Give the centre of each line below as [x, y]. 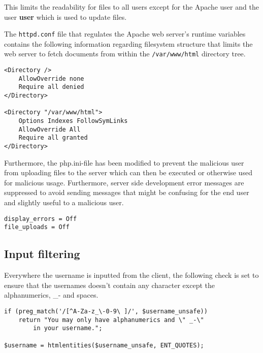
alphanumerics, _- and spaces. [51, 295]
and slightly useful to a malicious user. [64, 202]
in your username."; [68, 328]
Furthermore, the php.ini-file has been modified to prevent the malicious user [124, 162]
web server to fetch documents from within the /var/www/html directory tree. [125, 54]
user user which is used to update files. [65, 17]
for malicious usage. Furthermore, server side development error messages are [124, 182]
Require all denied [51, 87]
